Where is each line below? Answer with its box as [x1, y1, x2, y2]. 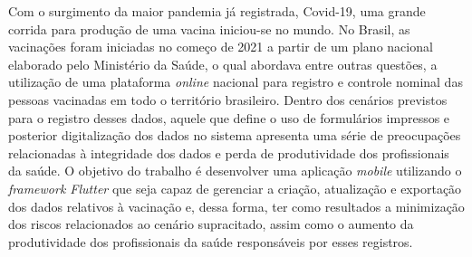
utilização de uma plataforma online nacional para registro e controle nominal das [8, 72, 463, 91]
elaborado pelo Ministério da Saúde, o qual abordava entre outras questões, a [8, 54, 438, 73]
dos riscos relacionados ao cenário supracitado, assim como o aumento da [8, 214, 414, 233]
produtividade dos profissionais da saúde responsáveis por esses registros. [8, 232, 413, 251]
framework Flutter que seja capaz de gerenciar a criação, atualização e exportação [8, 178, 462, 197]
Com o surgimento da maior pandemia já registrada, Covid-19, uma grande [8, 2, 426, 20]
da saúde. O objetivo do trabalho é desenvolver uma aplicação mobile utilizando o [8, 161, 462, 180]
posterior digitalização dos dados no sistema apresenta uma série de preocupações [8, 126, 461, 145]
